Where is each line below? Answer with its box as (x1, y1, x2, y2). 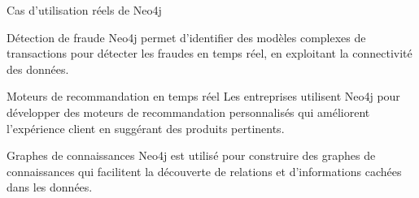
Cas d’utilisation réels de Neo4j (7, 2, 162, 18)
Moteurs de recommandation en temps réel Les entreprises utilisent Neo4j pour (7, 88, 400, 105)
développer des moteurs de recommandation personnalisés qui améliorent (7, 103, 370, 120)
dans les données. (7, 179, 93, 196)
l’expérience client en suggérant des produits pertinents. (7, 119, 285, 136)
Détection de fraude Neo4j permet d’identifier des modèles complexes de (7, 28, 366, 45)
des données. (7, 60, 69, 77)
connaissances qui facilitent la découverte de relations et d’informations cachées (7, 162, 402, 179)
